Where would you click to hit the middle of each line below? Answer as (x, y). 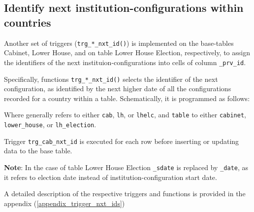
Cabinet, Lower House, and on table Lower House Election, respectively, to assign (127, 53)
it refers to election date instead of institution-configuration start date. (111, 177)
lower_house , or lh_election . (50, 124)
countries (28, 22)
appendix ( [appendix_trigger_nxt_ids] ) (64, 203)
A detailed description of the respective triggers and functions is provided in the (125, 194)
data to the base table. (38, 151)
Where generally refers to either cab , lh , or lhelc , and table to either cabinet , (125, 115)
